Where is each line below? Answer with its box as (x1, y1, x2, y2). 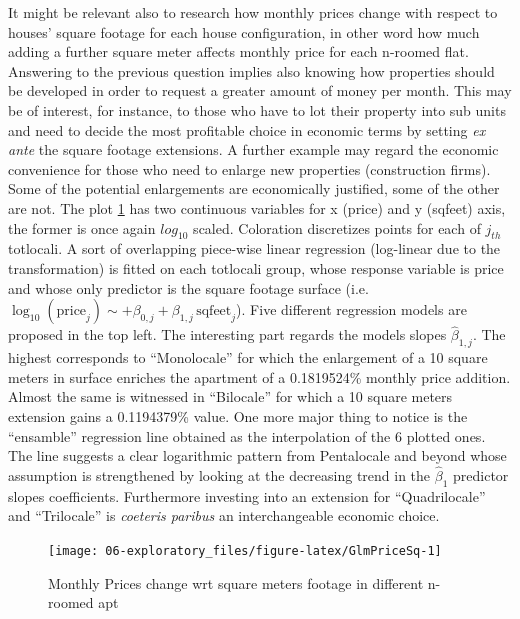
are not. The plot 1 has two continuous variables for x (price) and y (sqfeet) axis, (8, 197, 506, 218)
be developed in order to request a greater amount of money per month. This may (8, 80, 512, 101)
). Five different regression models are (236, 299, 467, 320)
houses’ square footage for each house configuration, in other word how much (8, 21, 480, 42)
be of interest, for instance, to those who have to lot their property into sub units (8, 99, 506, 120)
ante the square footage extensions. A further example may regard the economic (8, 139, 499, 160)
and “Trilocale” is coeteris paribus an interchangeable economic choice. (8, 505, 440, 526)
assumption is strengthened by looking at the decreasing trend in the (8, 464, 431, 485)
